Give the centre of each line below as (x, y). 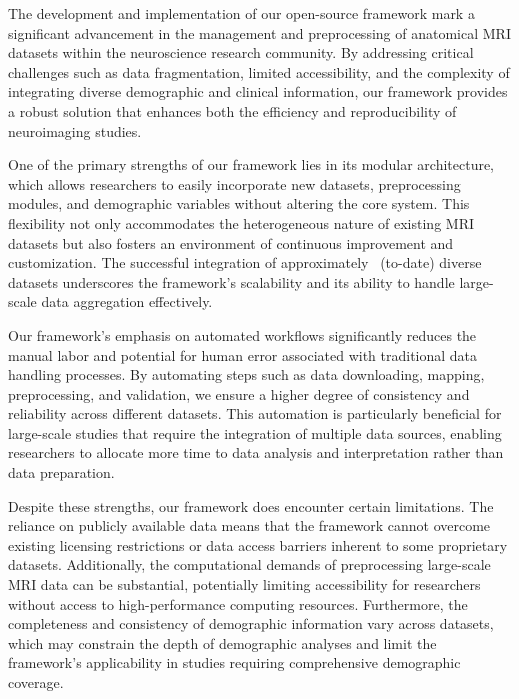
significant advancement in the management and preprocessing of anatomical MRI (259, 32)
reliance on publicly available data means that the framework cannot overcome (249, 525)
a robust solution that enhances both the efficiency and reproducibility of (232, 110)
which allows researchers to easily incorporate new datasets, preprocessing (234, 183)
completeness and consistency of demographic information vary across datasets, (251, 623)
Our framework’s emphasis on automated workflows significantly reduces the (242, 334)
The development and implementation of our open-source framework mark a (241, 13)
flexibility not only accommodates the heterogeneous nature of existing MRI (241, 222)
